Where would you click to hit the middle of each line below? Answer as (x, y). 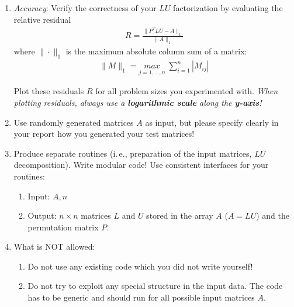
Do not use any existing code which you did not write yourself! (140, 266)
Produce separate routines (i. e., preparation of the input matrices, (133, 153)
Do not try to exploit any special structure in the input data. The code (155, 286)
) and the (273, 215)
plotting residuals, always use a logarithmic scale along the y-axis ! (138, 102)
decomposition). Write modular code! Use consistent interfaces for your (141, 165)
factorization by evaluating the (228, 8)
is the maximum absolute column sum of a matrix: (156, 51)
